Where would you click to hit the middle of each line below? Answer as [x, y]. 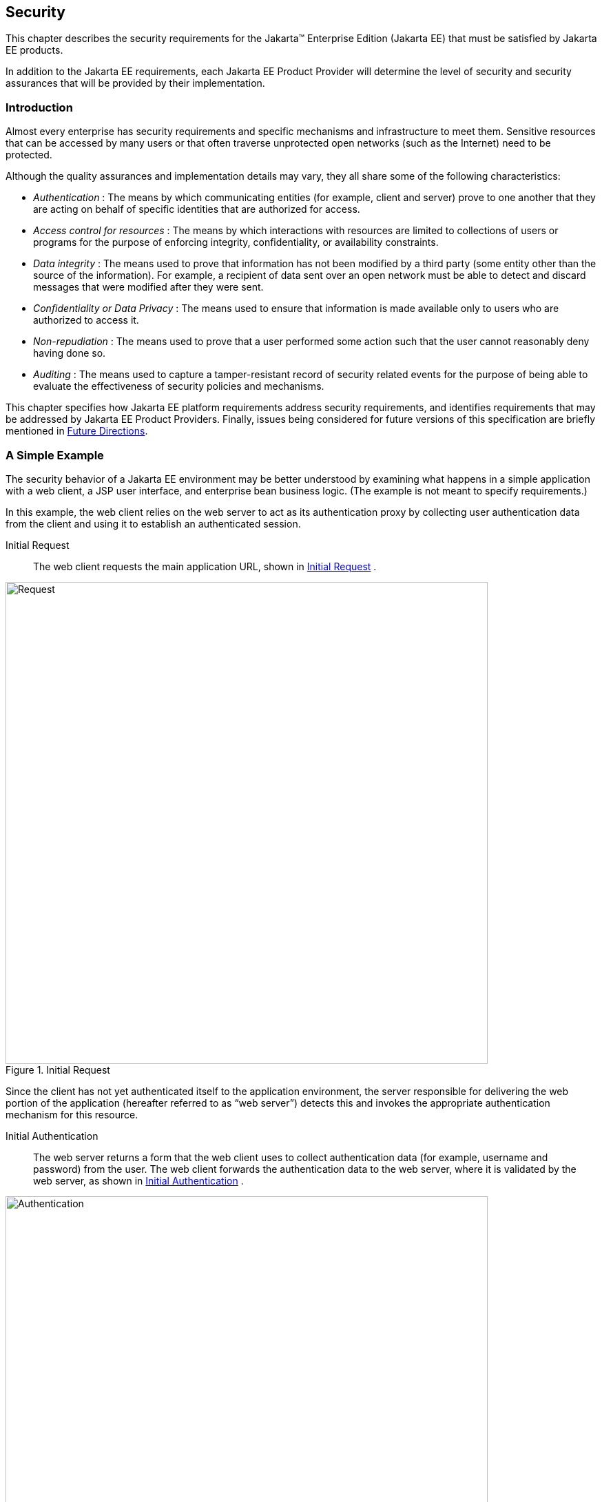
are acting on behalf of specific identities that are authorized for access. [197, 209]
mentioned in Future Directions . [77, 431]
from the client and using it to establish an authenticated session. [153, 523]
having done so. [70, 353]
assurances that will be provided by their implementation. [135, 83]
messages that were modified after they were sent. [148, 287]
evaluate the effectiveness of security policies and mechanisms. [179, 386]
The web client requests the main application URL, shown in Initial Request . [205, 566]
